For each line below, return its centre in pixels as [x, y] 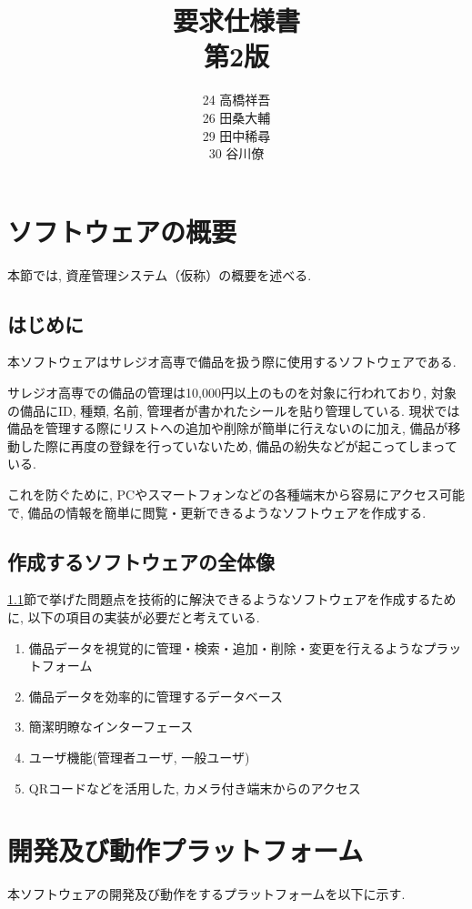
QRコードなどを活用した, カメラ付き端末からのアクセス [195, 788]
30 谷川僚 [236, 153]
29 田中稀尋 [236, 135]
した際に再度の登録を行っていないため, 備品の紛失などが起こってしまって [238, 445]
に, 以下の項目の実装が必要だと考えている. [134, 616]
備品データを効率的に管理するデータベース [156, 696]
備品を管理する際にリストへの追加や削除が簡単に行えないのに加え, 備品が [228, 428]
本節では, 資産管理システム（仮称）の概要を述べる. [160, 274]
